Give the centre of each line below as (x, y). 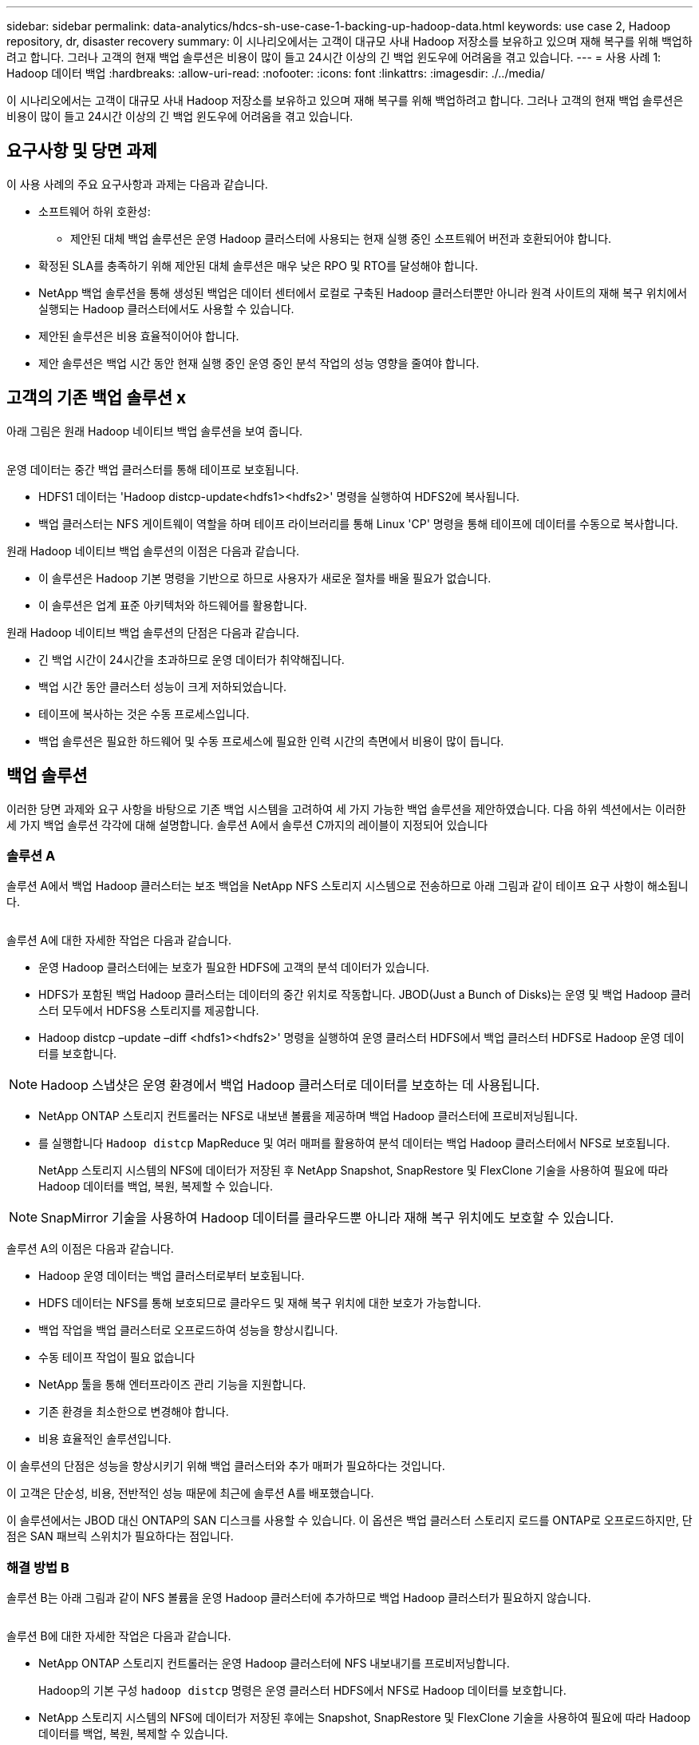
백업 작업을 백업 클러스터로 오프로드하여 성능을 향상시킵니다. (188, 1330)
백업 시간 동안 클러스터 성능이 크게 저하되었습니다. (163, 686)
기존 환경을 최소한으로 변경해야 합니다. (134, 1412)
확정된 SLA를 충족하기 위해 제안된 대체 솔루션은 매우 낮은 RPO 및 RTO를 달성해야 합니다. (258, 265)
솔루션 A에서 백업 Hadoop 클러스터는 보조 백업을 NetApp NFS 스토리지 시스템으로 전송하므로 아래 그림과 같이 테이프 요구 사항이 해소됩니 (348, 886)
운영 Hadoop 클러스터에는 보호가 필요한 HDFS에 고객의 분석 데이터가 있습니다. (234, 968)
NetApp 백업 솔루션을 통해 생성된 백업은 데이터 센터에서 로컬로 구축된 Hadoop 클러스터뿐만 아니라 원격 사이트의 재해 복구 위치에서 (363, 292)
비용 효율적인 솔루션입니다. (105, 1439)
